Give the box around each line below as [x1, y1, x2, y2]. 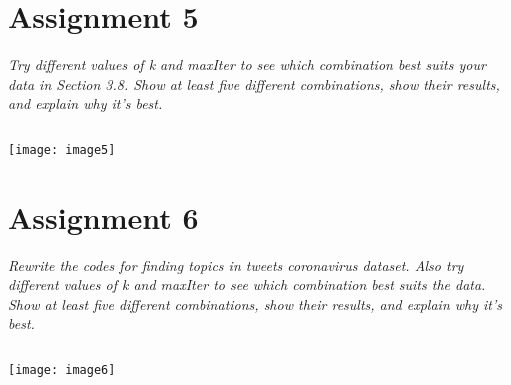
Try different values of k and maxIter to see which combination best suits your [8, 54, 486, 75]
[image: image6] [8, 363, 116, 378]
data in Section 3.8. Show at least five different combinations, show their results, [8, 73, 500, 94]
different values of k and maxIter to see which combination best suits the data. [8, 274, 486, 295]
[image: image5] [8, 142, 116, 157]
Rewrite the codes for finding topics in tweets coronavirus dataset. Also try [8, 254, 464, 275]
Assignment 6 [8, 196, 199, 237]
